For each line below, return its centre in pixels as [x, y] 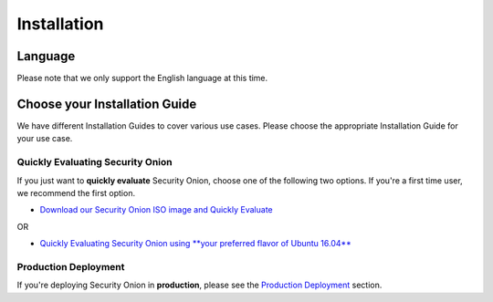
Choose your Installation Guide [107, 104]
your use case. [45, 139]
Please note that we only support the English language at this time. [142, 78]
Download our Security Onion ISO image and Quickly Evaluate [156, 210]
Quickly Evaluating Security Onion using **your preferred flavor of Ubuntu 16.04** [195, 244]
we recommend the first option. [76, 193]
